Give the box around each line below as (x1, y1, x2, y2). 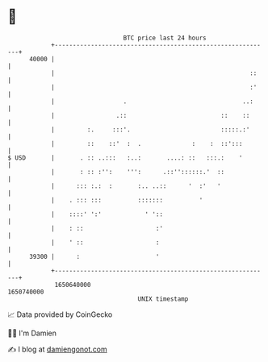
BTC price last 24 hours (123, 34, 207, 42)
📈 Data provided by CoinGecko (7, 310, 113, 319)
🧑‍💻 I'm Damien (7, 328, 57, 338)
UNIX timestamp (137, 294, 189, 303)
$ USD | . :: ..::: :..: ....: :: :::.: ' (7, 153, 243, 162)
